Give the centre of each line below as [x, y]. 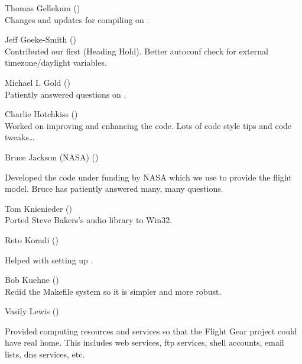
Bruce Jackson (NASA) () [52, 157]
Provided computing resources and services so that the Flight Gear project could [151, 331]
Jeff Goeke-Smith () [40, 39]
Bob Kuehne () [32, 280]
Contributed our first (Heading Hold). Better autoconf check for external [137, 51]
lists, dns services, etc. [45, 354]
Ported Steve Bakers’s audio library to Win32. [89, 220]
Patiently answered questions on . [66, 94]
